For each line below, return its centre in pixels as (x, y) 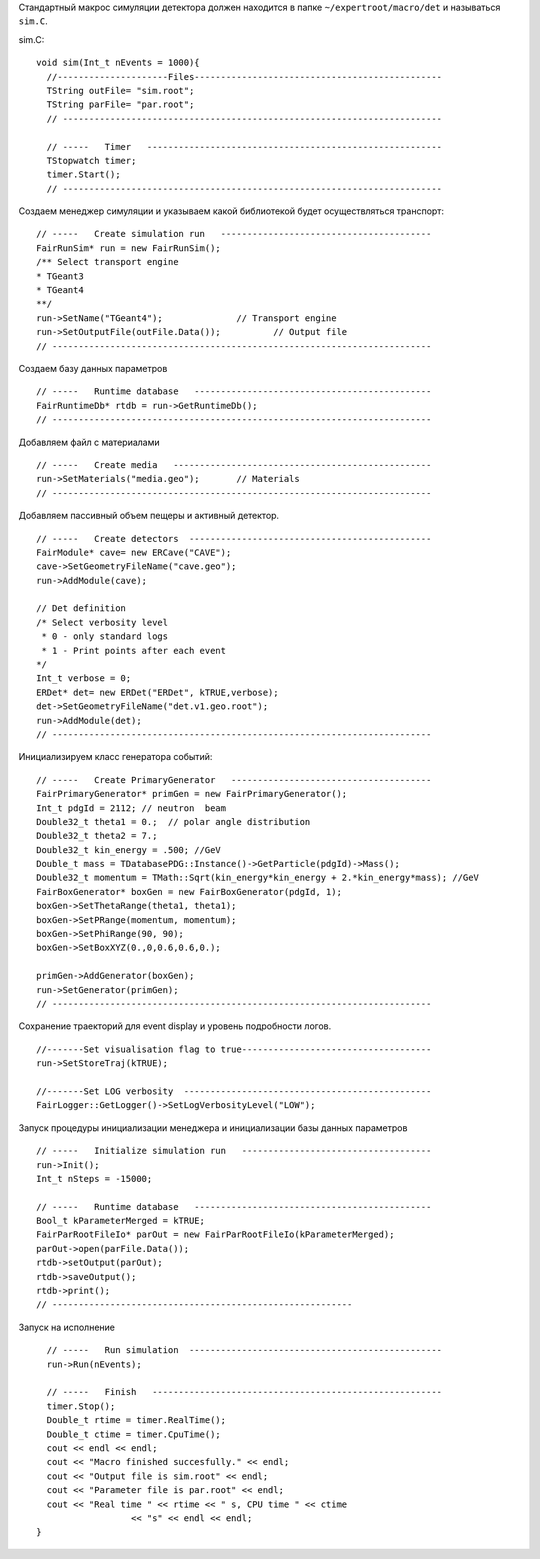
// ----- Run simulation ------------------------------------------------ (244, 1350)
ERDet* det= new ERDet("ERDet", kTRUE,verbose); (157, 692)
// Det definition (81, 608)
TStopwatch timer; (91, 160)
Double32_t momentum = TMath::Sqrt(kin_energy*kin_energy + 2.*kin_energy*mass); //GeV (258, 878)
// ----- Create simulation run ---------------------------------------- (234, 234)
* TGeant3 (60, 276)
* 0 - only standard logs (105, 636)
